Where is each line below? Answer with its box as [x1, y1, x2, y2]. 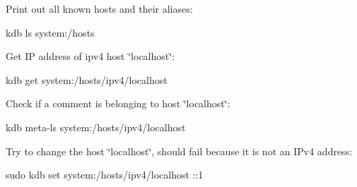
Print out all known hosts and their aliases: [6, 1, 193, 16]
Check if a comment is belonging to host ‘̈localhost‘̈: [6, 96, 230, 111]
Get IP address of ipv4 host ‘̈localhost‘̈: [6, 49, 175, 64]
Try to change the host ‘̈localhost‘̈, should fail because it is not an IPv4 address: [6, 143, 353, 158]
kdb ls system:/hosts [6, 25, 95, 40]
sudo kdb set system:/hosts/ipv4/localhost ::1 [6, 167, 204, 182]
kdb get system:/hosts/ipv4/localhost [6, 72, 168, 87]
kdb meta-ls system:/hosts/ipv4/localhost [6, 119, 186, 134]
